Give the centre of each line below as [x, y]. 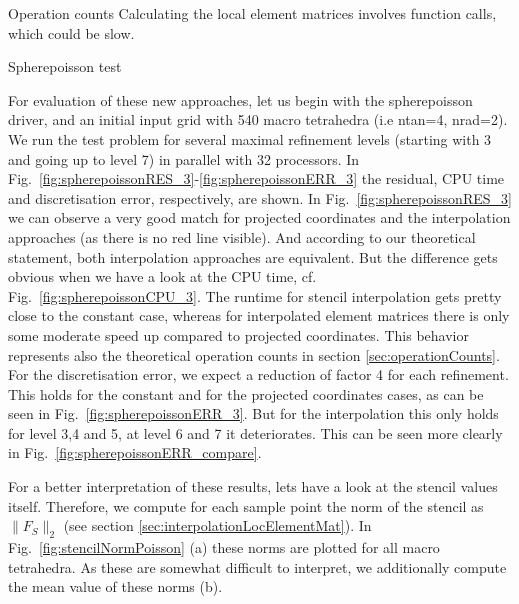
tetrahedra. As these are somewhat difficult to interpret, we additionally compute [257, 566]
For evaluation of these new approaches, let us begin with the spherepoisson [240, 99]
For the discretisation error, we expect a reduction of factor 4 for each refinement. [258, 374]
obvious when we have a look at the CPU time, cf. [162, 276]
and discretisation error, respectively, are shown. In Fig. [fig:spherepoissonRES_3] [260, 197]
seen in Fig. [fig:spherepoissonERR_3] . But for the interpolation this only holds [253, 413]
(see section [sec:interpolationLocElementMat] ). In [217, 525]
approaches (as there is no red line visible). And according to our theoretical [242, 236]
